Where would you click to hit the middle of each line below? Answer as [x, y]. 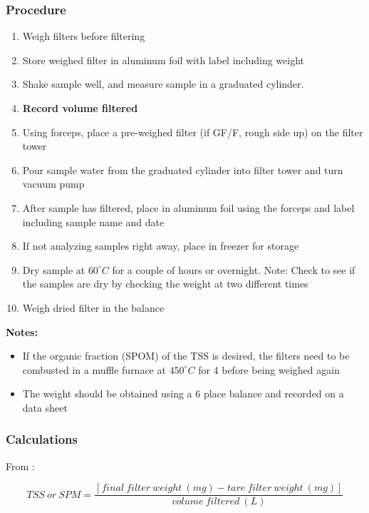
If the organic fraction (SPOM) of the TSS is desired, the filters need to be [186, 356]
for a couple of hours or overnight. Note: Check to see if [234, 269]
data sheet [45, 407]
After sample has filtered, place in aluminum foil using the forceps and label [188, 207]
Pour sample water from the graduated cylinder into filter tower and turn [183, 169]
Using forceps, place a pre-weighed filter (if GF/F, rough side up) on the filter [193, 132]
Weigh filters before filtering [84, 36]
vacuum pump [53, 184]
